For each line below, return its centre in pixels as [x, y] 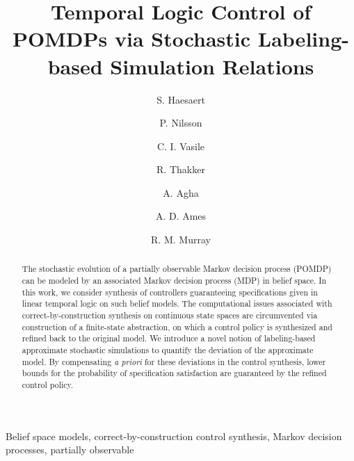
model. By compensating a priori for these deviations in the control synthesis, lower [174, 361]
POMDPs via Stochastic [132, 39]
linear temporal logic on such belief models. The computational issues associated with [177, 304]
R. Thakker [181, 169]
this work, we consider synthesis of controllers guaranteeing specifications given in [170, 292]
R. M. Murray [181, 240]
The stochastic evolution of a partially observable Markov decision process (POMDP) [177, 269]
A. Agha [181, 192]
